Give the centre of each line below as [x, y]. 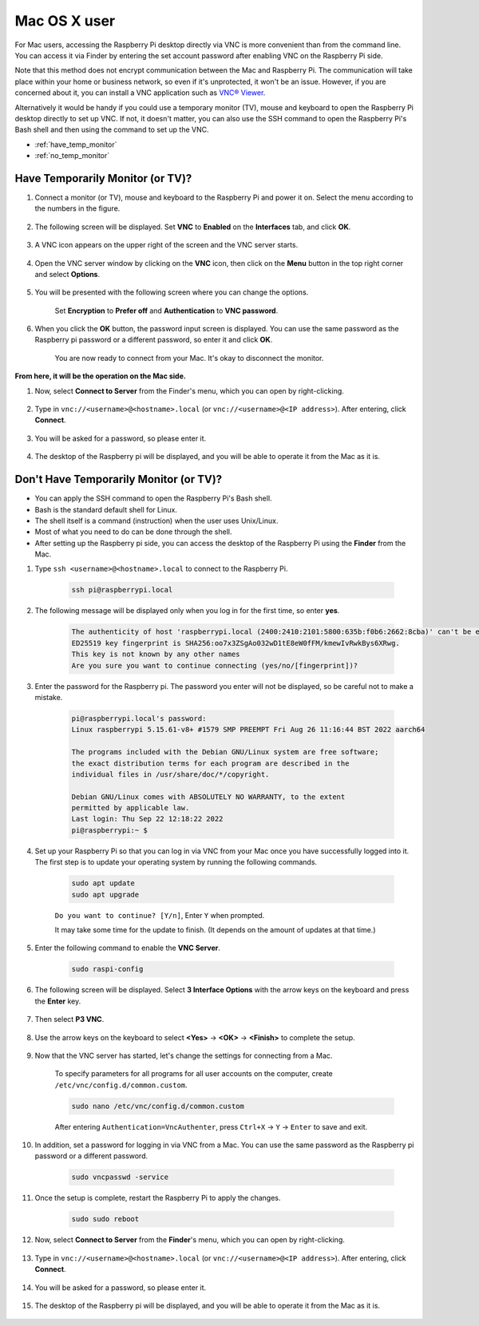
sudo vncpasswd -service [120, 1177]
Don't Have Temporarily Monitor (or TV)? [119, 479]
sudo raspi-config [107, 969]
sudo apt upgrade [105, 895]
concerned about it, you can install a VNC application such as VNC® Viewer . [140, 93]
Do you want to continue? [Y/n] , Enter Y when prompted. [160, 915]
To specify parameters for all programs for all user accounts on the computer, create [194, 1074]
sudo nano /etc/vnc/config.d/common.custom [158, 1106]
